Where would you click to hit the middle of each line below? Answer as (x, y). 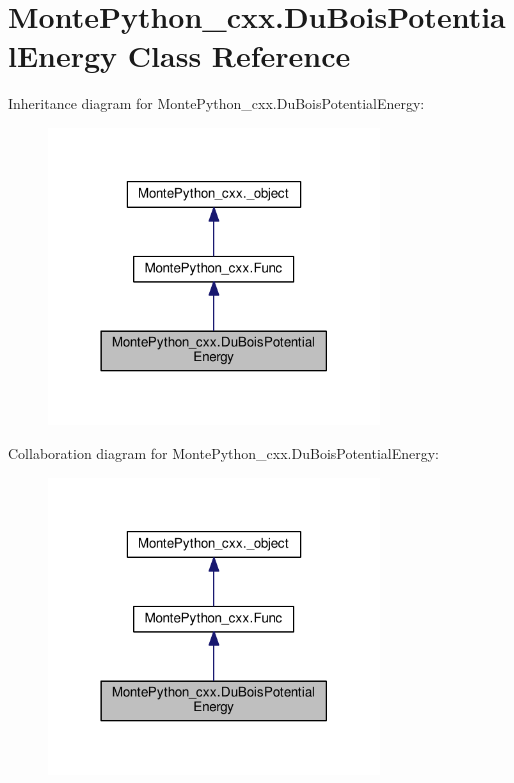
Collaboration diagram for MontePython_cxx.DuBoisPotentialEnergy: (224, 452)
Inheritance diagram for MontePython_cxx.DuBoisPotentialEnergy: (216, 103)
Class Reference (239, 55)
